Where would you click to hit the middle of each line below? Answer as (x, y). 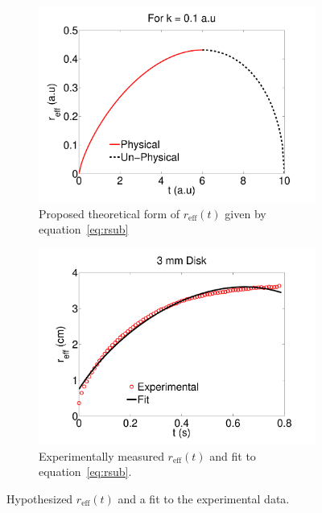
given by (246, 213)
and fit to (233, 455)
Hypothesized (40, 498)
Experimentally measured (101, 455)
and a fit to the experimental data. (204, 498)
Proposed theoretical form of (109, 213)
